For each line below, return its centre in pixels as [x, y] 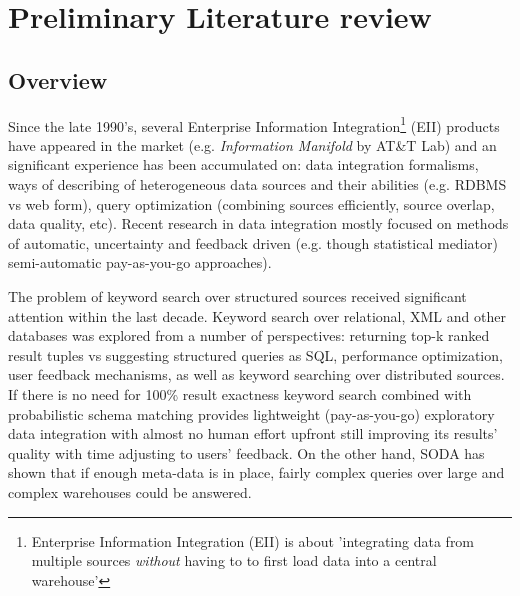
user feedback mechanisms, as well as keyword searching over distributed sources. [256, 374]
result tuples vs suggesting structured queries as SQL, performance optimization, [255, 354]
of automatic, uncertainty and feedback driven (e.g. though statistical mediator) [253, 242]
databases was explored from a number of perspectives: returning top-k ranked [249, 335]
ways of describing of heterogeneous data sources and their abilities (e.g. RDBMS [257, 184]
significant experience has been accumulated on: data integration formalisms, [243, 164]
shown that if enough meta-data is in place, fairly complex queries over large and [256, 472]
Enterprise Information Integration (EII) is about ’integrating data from [253, 540]
